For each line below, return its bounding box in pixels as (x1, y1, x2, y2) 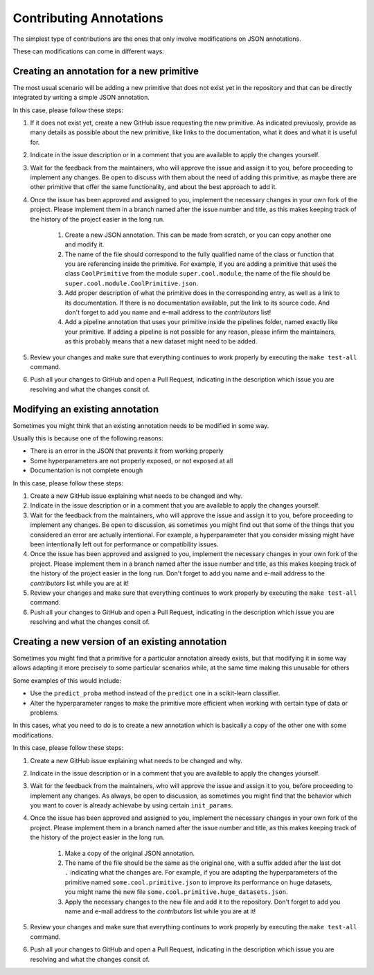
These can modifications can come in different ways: (12, 47, 164, 55)
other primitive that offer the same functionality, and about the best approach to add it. (30, 183, 277, 191)
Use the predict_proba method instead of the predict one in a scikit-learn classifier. (30, 689, 280, 697)
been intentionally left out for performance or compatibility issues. (30, 540, 219, 548)
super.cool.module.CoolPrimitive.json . (64, 279, 199, 287)
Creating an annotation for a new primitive (12, 65, 199, 77)
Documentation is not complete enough (30, 466, 143, 474)
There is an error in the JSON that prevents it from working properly (30, 447, 224, 455)
